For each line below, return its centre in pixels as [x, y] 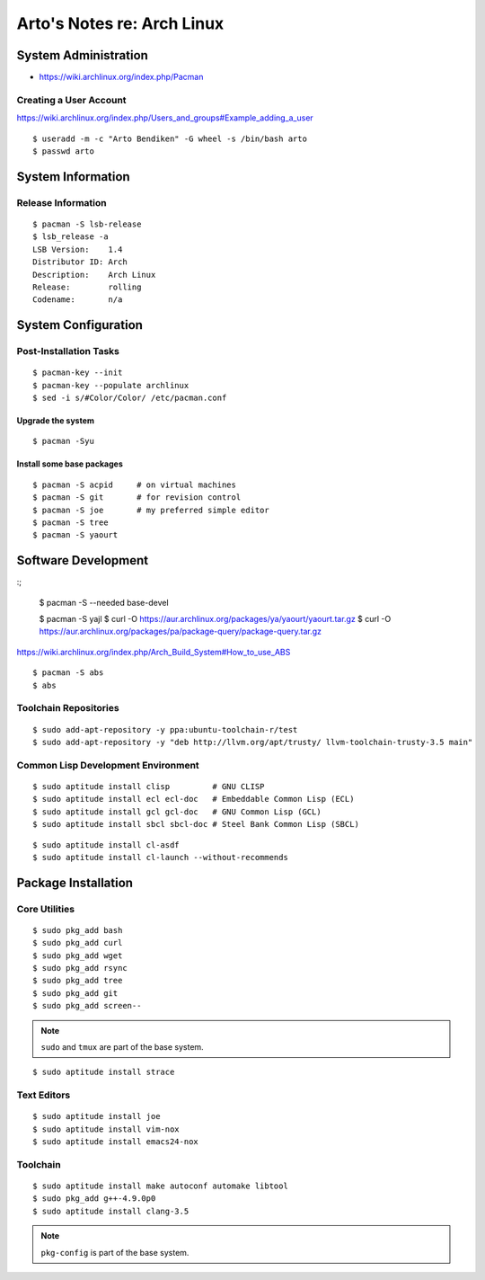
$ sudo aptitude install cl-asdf [106, 844]
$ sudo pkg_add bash [78, 930]
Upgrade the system [55, 421]
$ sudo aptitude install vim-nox [106, 1129]
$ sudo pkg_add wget [78, 956]
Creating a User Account [71, 100]
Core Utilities [46, 909]
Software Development [83, 560]
